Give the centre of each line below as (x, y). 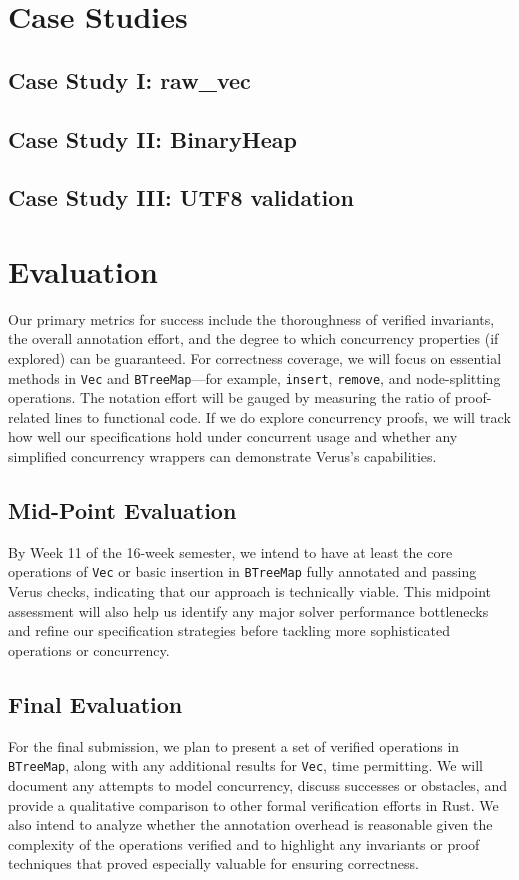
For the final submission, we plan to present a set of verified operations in (234, 745)
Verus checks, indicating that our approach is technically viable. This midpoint (250, 591)
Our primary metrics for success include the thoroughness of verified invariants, (251, 318)
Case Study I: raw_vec (129, 79)
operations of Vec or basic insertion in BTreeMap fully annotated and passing (242, 571)
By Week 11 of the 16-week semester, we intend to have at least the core (230, 551)
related (29, 416)
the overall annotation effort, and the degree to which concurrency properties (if (253, 338)
